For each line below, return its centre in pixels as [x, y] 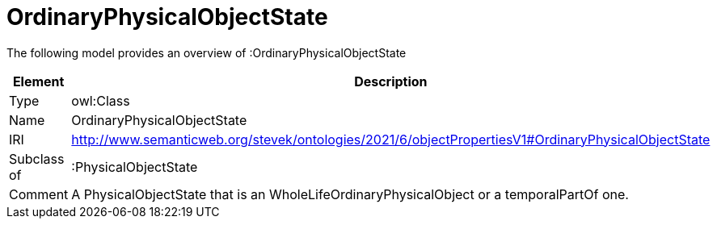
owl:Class [101, 100]
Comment [39, 194]
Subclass [37, 158]
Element [38, 81]
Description [391, 81]
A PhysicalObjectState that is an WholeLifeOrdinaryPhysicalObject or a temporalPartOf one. [350, 194]
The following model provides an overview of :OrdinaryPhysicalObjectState [207, 52]
